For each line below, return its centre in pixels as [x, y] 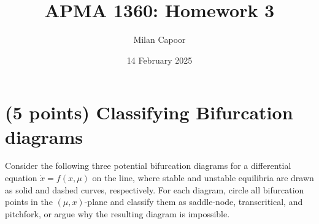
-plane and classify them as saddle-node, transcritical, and [194, 202]
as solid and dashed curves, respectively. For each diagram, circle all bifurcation [155, 189]
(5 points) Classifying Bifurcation [149, 112]
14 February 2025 [159, 60]
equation [21, 178]
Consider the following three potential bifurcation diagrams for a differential [148, 166]
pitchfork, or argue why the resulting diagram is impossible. [117, 213]
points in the [29, 202]
